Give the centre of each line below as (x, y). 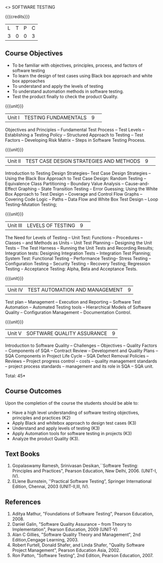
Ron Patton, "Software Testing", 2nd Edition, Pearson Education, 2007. (83, 556)
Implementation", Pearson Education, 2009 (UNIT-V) (65, 530)
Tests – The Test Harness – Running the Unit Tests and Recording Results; (79, 248)
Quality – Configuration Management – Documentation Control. (68, 312)
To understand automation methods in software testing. (68, 91)
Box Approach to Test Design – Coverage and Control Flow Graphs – (74, 194)
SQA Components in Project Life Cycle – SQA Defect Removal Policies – (77, 356)
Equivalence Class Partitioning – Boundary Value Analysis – (65, 183)
